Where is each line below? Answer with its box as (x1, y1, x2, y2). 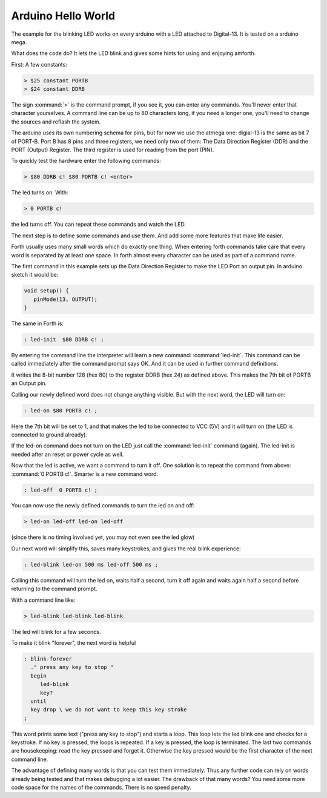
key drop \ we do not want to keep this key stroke (30, 706, 187, 713)
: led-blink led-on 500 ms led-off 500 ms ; (24, 561, 159, 568)
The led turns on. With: (11, 189, 69, 196)
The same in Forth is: (11, 320, 64, 327)
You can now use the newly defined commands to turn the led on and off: (11, 502, 195, 509)
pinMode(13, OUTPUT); (33, 295, 98, 303)
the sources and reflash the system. (11, 118, 101, 125)
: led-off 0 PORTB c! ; (24, 486, 98, 493)
